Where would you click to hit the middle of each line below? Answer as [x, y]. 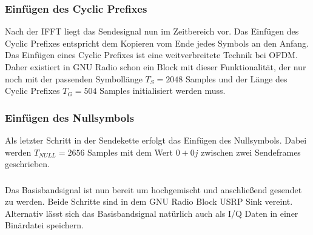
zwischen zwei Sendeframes [251, 152]
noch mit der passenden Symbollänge [74, 78]
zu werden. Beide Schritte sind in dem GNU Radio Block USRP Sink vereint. [149, 201]
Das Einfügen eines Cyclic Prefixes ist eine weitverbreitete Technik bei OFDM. [151, 55]
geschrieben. [28, 164]
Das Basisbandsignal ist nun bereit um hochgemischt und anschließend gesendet [153, 189]
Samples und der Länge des [236, 78]
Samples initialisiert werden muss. [163, 91]
